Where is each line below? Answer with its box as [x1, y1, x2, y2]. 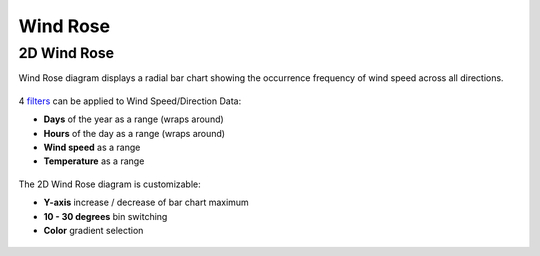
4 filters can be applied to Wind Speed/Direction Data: [18, 95, 242, 107]
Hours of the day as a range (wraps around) [43, 127, 225, 139]
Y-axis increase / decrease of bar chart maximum [43, 196, 249, 209]
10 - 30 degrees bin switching [43, 210, 168, 222]
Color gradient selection [43, 224, 144, 236]
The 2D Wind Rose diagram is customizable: [18, 178, 202, 190]
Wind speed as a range [43, 141, 141, 153]
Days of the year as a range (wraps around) [43, 113, 224, 125]
